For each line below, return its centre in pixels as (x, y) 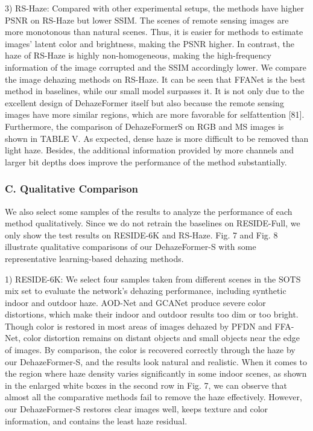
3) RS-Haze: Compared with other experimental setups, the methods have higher (155, 8)
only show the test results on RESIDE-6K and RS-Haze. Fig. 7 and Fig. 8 (141, 235)
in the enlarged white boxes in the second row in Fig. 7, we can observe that (146, 385)
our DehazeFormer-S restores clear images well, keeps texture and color (137, 409)
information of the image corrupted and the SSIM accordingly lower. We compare (156, 67)
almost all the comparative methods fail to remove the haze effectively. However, (153, 397)
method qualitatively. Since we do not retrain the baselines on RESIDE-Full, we (153, 223)
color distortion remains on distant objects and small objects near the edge (162, 338)
